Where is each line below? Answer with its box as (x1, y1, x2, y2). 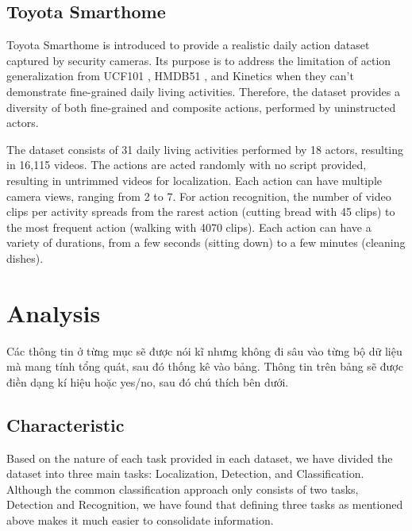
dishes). (6, 249, 44, 266)
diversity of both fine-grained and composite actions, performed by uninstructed (6, 98, 396, 115)
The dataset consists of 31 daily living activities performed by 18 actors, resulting (6, 140, 404, 157)
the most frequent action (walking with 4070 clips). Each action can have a (6, 218, 372, 235)
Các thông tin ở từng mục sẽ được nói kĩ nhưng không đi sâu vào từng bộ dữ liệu (6, 342, 402, 359)
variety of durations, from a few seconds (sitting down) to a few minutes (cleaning (6, 234, 406, 251)
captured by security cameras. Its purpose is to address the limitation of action (6, 52, 391, 68)
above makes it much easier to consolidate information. (6, 512, 274, 528)
